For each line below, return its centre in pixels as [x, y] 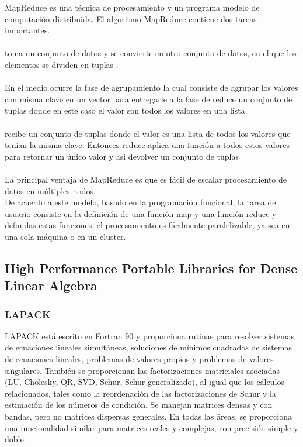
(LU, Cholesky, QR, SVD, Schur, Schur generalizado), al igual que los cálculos [144, 382]
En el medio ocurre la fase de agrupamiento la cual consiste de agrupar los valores [151, 87]
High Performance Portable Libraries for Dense [151, 268]
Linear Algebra [51, 285]
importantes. [27, 30]
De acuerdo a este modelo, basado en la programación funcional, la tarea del [142, 202]
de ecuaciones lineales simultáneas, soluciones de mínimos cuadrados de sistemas [148, 347]
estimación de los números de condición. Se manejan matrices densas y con [139, 405]
